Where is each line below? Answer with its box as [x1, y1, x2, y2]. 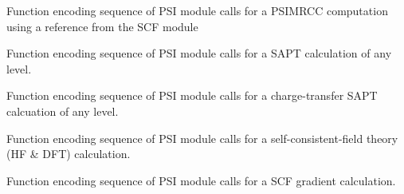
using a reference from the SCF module [6, 18, 198, 34]
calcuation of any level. [6, 102, 119, 119]
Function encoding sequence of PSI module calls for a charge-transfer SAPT [6, 87, 378, 104]
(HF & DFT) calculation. [6, 145, 131, 162]
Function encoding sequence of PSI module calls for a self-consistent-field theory [6, 129, 398, 146]
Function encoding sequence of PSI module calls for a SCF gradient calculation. [6, 172, 396, 188]
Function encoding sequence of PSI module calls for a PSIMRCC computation [6, 2, 388, 18]
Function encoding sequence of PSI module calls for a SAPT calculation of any [6, 45, 392, 61]
